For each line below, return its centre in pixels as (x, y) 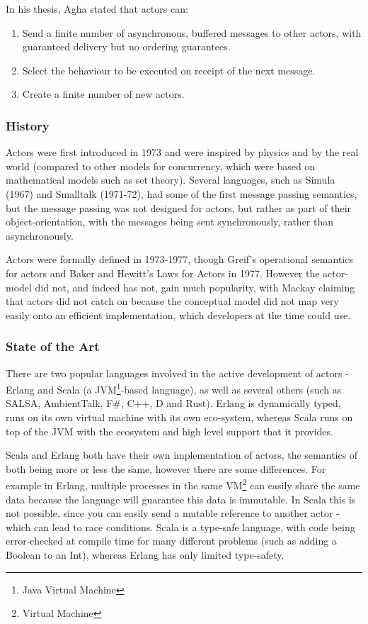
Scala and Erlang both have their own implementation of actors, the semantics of (182, 455)
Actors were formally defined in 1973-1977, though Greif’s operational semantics (179, 259)
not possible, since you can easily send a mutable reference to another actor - (173, 513)
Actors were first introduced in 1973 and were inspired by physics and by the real (182, 152)
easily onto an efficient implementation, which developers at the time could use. (178, 314)
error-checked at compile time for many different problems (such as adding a (171, 541)
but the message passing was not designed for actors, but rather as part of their (179, 207)
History (28, 125)
